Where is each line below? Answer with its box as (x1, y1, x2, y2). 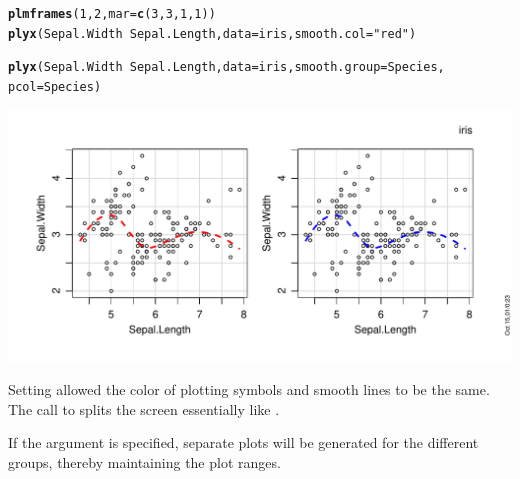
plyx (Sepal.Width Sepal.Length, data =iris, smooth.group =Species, (8, 60, 445, 75)
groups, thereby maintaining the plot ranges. (8, 452, 281, 472)
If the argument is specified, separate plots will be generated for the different (8, 432, 479, 453)
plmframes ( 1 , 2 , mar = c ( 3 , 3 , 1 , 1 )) (8, 7, 216, 21)
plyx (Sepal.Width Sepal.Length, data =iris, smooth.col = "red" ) (8, 26, 417, 41)
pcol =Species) (8, 79, 102, 94)
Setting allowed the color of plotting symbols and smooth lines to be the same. (8, 379, 490, 400)
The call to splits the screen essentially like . (8, 398, 280, 419)
